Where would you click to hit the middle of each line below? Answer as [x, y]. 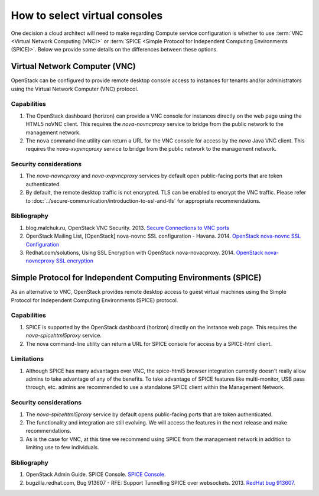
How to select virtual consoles [87, 15]
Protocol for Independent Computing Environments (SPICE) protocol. [95, 300]
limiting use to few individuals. [63, 448]
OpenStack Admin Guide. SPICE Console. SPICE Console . [96, 474]
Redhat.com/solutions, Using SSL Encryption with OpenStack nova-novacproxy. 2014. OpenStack [144, 252]
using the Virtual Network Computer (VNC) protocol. [75, 89]
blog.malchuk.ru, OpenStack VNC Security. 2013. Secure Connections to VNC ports [128, 228]
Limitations [27, 359]
